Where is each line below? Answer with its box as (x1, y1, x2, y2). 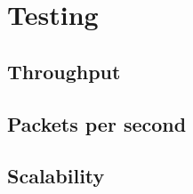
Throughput (7, 57, 121, 85)
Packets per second (7, 109, 187, 137)
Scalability (7, 162, 105, 190)
